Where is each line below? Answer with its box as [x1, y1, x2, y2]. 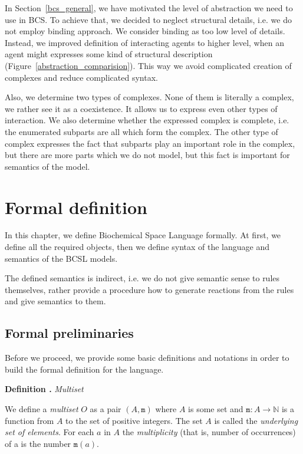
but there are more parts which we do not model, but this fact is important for [5, 149, 290, 161]
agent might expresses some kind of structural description [5, 48, 213, 60]
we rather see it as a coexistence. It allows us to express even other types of [5, 102, 278, 114]
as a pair [90, 402, 121, 414]
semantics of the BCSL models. [5, 252, 118, 264]
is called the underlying [214, 414, 298, 426]
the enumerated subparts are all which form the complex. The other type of [5, 125, 278, 137]
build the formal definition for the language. [5, 363, 164, 375]
